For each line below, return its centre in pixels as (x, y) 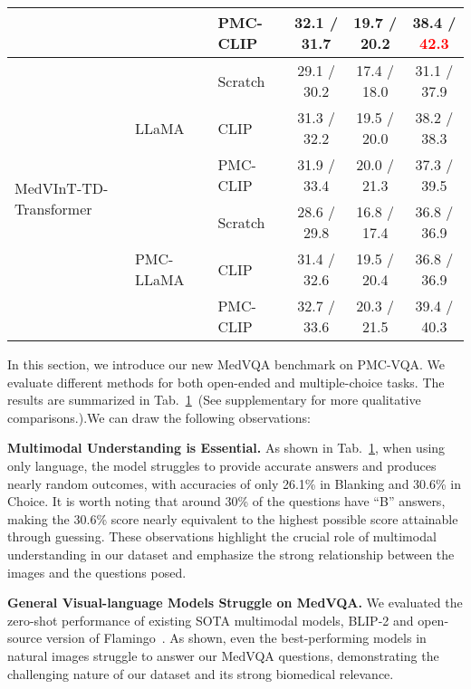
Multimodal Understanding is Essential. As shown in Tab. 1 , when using (226, 448)
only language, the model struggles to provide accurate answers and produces (222, 465)
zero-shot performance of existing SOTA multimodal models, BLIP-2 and (211, 620)
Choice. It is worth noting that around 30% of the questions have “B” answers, (226, 501)
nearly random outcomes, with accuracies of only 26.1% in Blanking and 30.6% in (234, 483)
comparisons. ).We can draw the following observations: (159, 417)
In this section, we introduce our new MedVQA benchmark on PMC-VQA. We (226, 364)
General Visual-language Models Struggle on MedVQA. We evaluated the (235, 603)
